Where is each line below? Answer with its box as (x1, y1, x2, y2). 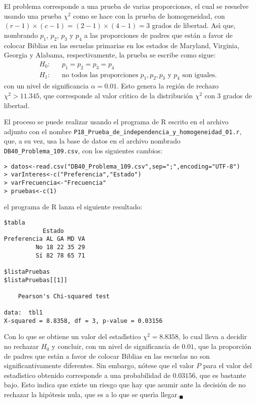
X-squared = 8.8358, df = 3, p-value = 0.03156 (4, 317, 163, 324)
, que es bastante (195, 370, 246, 380)
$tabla (4, 219, 25, 226)
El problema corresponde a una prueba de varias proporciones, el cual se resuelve (4, 1, 249, 11)
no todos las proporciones (62, 71, 138, 79)
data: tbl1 (4, 309, 43, 317)
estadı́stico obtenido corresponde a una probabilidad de (4, 370, 171, 380)
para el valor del (203, 360, 252, 371)
